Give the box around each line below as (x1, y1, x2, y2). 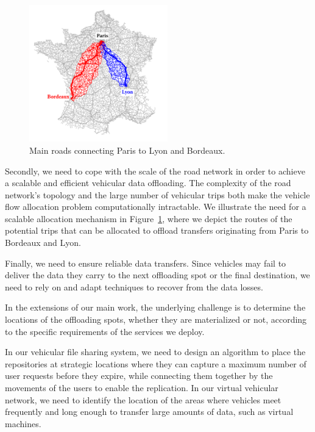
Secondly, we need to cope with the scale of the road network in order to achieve (5, 164, 305, 177)
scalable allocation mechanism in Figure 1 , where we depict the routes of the (5, 212, 292, 225)
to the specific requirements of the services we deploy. (5, 325, 205, 337)
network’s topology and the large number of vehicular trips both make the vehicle (5, 188, 310, 201)
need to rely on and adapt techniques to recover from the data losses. (5, 280, 263, 293)
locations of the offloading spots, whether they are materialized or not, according (5, 313, 307, 326)
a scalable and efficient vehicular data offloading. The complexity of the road (5, 176, 291, 189)
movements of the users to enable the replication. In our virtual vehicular (5, 381, 278, 394)
